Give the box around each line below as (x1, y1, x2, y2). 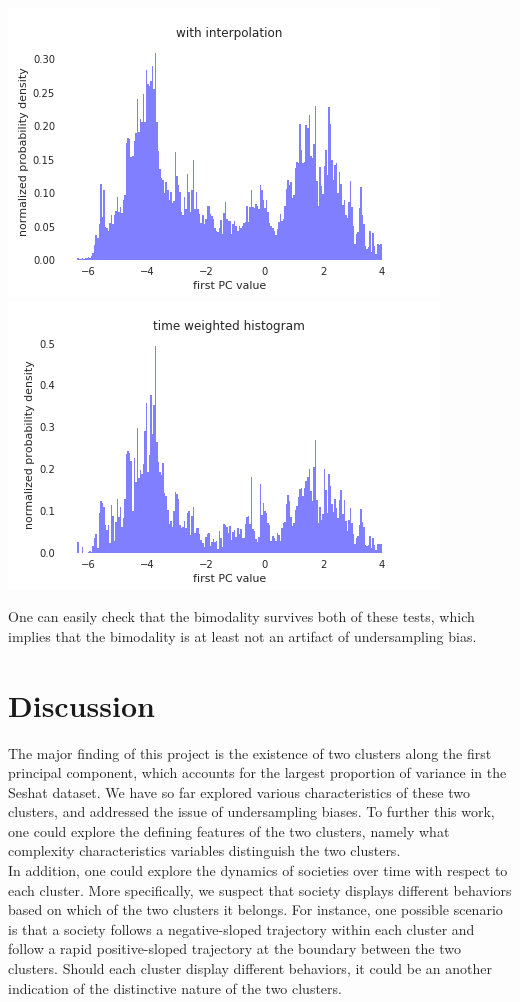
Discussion (8, 684, 155, 725)
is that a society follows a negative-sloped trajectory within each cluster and (8, 918, 475, 939)
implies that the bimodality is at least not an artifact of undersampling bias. (8, 625, 477, 646)
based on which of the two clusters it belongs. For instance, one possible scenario (8, 899, 503, 920)
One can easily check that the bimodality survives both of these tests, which (8, 606, 475, 627)
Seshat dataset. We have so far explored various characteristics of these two (8, 781, 470, 802)
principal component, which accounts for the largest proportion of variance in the (8, 762, 507, 783)
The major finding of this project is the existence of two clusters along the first (8, 742, 492, 763)
